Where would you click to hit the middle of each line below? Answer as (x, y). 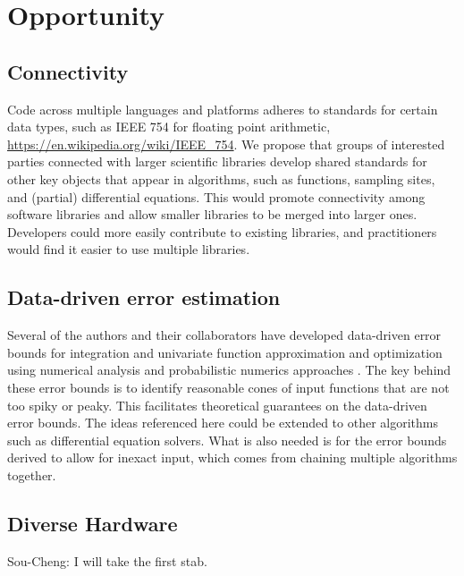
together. (32, 474)
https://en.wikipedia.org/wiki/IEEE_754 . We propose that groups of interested (226, 144)
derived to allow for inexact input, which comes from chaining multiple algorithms (232, 457)
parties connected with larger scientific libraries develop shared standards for (217, 161)
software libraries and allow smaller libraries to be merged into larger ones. (212, 214)
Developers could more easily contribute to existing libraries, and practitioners (222, 231)
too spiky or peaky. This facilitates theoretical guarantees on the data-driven (217, 405)
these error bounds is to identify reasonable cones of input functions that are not (228, 387)
